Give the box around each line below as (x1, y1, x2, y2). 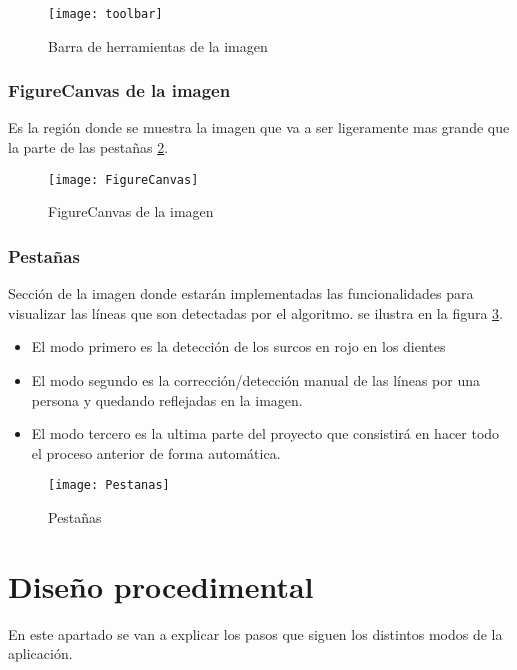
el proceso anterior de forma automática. (31, 442, 281, 463)
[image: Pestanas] (48, 478, 170, 493)
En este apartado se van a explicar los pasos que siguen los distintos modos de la (8, 623, 503, 644)
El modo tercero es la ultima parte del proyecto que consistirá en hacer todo (31, 423, 500, 444)
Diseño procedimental (8, 565, 314, 606)
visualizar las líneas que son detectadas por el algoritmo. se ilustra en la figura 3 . (8, 302, 504, 323)
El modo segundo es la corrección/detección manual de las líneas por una (31, 369, 481, 390)
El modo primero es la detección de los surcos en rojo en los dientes (31, 336, 446, 357)
